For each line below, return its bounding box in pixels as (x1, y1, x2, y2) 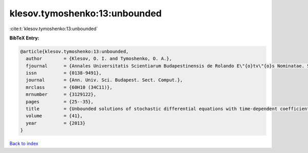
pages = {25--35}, (26, 99, 94, 104)
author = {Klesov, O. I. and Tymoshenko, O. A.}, (26, 56, 172, 61)
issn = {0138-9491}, (26, 70, 102, 76)
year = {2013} (26, 120, 86, 126)
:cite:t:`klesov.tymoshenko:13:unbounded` (9, 26, 98, 32)
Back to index (9, 141, 38, 147)
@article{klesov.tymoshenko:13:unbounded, (20, 49, 129, 54)
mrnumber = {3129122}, (26, 92, 97, 97)
